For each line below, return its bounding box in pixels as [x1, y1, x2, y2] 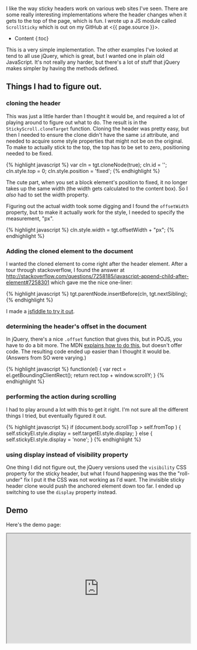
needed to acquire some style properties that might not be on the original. [6, 137, 184, 144]
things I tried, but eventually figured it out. [6, 412, 107, 419]
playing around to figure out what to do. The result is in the [6, 119, 147, 126]
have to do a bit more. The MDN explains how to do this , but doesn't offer [6, 342, 182, 349]
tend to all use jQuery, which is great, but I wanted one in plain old [6, 53, 165, 59]
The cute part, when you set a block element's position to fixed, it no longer [6, 178, 188, 186]
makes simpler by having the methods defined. [6, 65, 119, 72]
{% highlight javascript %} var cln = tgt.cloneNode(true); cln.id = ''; [6, 161, 167, 168]
